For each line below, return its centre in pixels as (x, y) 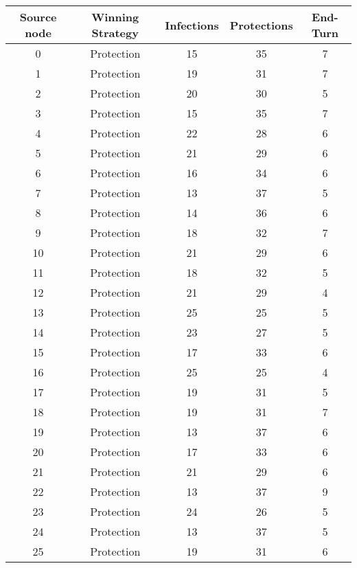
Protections (261, 25)
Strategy (115, 33)
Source (38, 17)
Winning (115, 17)
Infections (192, 25)
